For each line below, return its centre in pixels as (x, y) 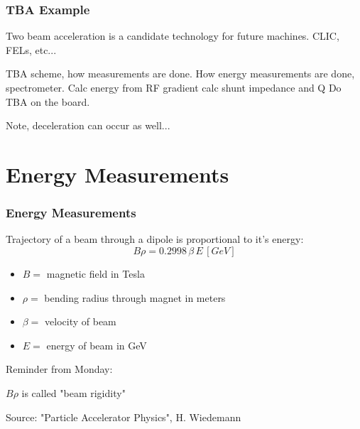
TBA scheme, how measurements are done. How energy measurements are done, (180, 74)
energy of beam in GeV (97, 345)
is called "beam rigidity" (73, 392)
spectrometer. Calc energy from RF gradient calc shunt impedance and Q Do (174, 87)
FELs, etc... (31, 49)
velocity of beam (81, 321)
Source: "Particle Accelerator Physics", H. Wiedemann (124, 417)
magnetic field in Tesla (96, 273)
